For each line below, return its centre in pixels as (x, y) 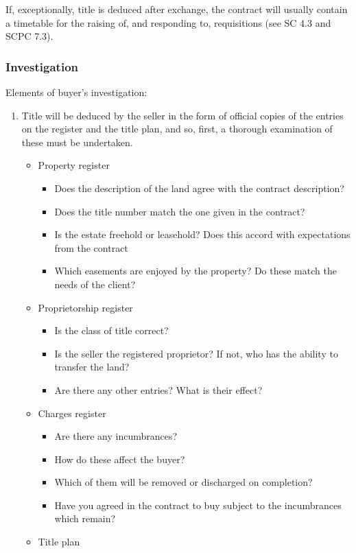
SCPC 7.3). (29, 36)
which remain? (85, 518)
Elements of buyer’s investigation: (76, 92)
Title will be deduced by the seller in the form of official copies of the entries (182, 115)
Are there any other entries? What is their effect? (158, 389)
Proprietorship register (85, 307)
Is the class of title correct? (111, 330)
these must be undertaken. (77, 142)
